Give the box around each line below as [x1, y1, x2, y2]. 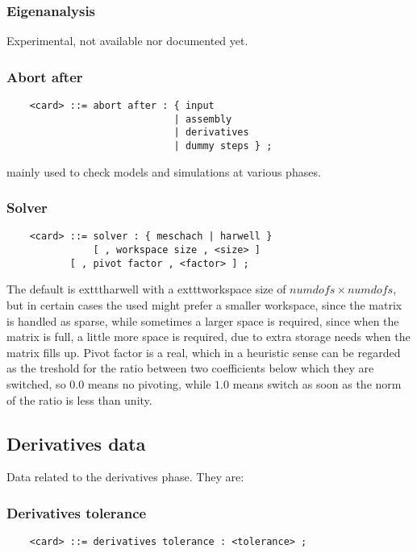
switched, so [6, 376, 66, 392]
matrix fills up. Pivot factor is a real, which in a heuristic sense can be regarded [6, 343, 401, 360]
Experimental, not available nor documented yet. [6, 32, 248, 49]
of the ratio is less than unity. [6, 391, 152, 408]
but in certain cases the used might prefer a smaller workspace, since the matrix [6, 297, 402, 314]
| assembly [173, 113, 232, 125]
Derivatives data [6, 430, 146, 455]
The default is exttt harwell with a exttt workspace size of [6, 281, 286, 297]
